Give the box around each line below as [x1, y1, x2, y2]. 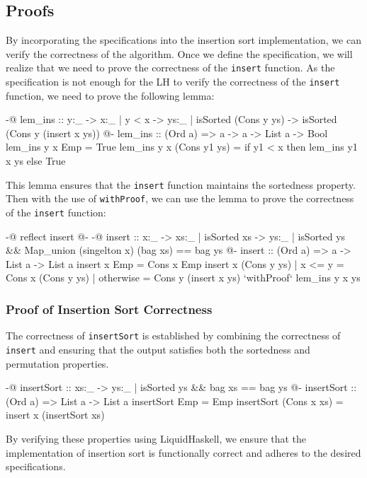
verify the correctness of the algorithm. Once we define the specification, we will [6, 46, 353, 61]
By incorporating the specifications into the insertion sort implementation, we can [6, 33, 361, 47]
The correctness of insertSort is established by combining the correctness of [6, 328, 341, 343]
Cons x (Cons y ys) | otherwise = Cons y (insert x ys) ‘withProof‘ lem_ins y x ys [6, 270, 361, 285]
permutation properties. [6, 356, 109, 371]
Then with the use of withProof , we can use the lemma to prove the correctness [6, 191, 354, 206]
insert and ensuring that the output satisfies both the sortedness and [6, 342, 310, 356]
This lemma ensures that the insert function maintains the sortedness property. [6, 177, 356, 192]
